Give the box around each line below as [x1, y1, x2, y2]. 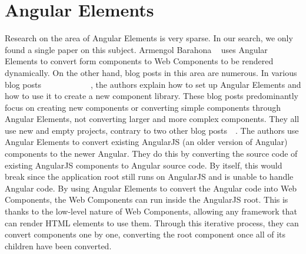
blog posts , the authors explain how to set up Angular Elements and [5, 78, 301, 90]
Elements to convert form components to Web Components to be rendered [5, 55, 274, 67]
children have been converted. [5, 239, 112, 252]
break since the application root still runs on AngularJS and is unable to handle [5, 170, 294, 183]
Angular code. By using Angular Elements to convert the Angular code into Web [5, 182, 297, 194]
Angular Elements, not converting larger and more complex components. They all [5, 113, 300, 125]
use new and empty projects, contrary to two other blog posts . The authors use [5, 124, 299, 136]
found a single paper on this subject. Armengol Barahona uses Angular [5, 43, 268, 55]
